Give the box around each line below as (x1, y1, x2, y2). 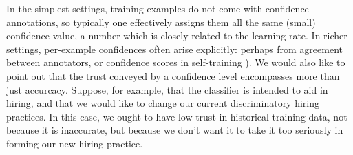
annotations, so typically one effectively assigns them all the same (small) (6, 14, 316, 29)
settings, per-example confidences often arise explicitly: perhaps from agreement (6, 41, 343, 56)
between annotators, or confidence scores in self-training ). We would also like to (6, 55, 345, 70)
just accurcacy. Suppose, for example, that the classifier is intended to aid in (6, 82, 328, 96)
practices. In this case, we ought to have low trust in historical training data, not (6, 109, 347, 123)
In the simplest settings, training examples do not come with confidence (6, 1, 309, 15)
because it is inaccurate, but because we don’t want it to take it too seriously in (6, 123, 343, 137)
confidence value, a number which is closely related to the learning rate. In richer (6, 28, 347, 43)
